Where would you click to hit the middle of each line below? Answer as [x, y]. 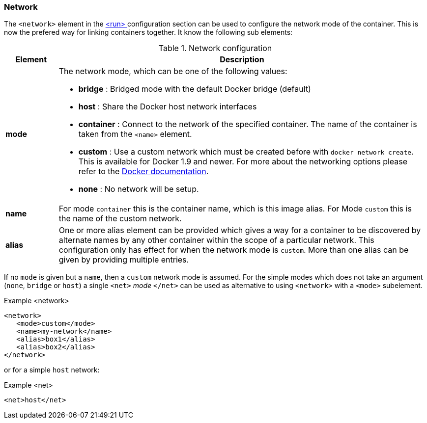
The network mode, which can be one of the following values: [173, 71]
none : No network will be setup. [139, 189]
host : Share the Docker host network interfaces [168, 107]
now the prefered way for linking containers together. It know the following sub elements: [148, 32]
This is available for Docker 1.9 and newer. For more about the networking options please [243, 162]
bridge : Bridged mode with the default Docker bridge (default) [195, 89]
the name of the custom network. [120, 219]
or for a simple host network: [52, 370]
